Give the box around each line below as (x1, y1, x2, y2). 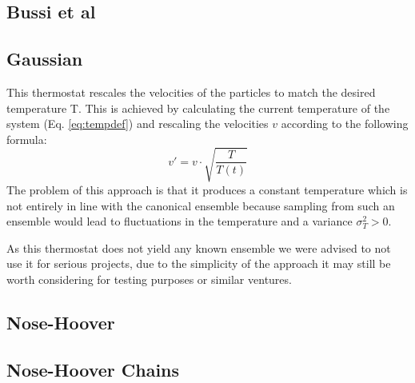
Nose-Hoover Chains (6, 357, 180, 381)
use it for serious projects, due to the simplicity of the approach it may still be (6, 255, 391, 272)
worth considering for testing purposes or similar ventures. (6, 270, 292, 287)
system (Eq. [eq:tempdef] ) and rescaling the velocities (6, 115, 269, 132)
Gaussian (6, 46, 83, 71)
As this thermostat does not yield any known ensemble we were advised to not (6, 239, 391, 256)
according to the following (281, 115, 409, 132)
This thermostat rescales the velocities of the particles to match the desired (6, 83, 376, 100)
